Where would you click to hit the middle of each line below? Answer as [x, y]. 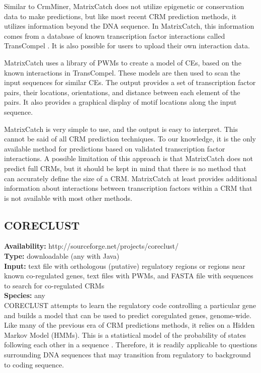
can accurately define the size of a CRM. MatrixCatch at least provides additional [130, 178]
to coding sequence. [34, 364]
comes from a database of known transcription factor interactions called [115, 35]
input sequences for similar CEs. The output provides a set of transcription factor [130, 82]
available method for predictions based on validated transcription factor [115, 148]
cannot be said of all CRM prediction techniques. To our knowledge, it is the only [130, 139]
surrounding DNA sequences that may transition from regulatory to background [127, 355]
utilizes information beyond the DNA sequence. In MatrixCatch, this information [129, 26]
